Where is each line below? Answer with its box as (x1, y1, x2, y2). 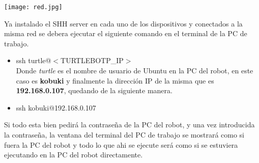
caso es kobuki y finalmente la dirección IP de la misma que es (16, 75, 214, 86)
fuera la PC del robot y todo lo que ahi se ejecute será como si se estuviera (4, 139, 238, 150)
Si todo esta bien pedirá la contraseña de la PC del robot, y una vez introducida (4, 119, 255, 130)
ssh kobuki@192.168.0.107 (16, 102, 96, 113)
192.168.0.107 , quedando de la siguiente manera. (16, 85, 172, 96)
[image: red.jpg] (4, 4, 63, 11)
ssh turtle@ (16, 55, 51, 66)
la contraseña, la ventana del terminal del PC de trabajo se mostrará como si (4, 129, 244, 140)
